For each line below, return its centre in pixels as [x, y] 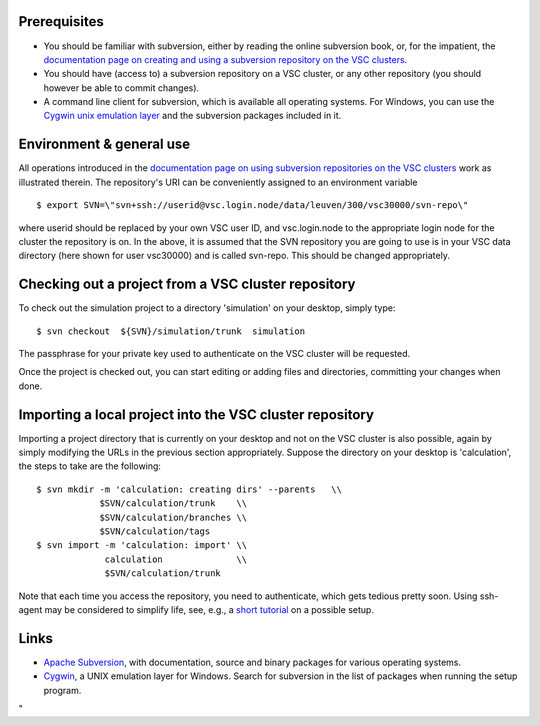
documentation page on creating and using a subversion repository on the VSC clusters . [225, 59]
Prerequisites [61, 21]
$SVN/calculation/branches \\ [173, 517]
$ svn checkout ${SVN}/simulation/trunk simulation [170, 331]
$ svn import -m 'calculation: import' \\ [142, 545]
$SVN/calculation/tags [155, 531]
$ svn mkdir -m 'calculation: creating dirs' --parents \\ [189, 489]
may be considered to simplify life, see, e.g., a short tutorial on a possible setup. [209, 609]
